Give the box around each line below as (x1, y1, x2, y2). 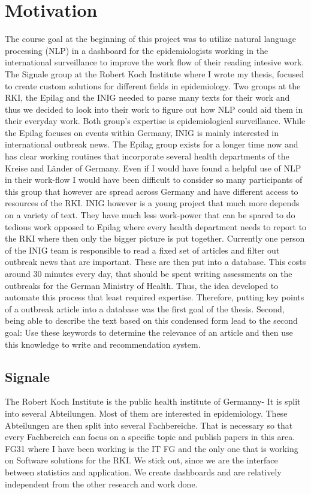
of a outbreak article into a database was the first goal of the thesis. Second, (5, 302, 285, 315)
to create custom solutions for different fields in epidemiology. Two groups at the (5, 79, 301, 92)
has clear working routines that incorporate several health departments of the (5, 150, 289, 162)
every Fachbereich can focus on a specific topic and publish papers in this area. (5, 430, 295, 443)
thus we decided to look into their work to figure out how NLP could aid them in (5, 103, 303, 115)
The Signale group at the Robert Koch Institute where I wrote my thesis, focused (5, 67, 304, 80)
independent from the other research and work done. (5, 477, 198, 490)
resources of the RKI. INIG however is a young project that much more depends (5, 197, 300, 209)
